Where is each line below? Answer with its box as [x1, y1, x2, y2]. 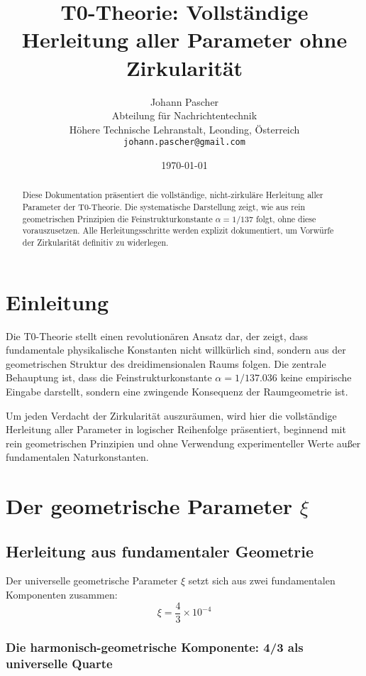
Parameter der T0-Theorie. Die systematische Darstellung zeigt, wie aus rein [22, 200, 306, 212]
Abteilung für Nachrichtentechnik [111, 108, 257, 123]
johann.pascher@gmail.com [123, 137, 245, 148]
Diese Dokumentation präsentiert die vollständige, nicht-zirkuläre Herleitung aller [22, 189, 323, 201]
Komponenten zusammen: [6, 587, 118, 602]
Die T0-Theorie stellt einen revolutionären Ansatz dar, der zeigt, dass [6, 328, 309, 343]
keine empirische [280, 370, 352, 385]
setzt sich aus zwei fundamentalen [188, 573, 335, 588]
